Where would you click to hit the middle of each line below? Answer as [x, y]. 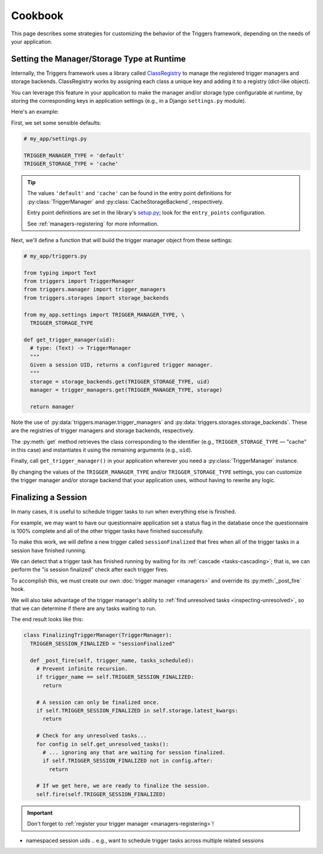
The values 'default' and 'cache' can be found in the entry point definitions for [129, 193]
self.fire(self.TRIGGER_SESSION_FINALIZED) [101, 794]
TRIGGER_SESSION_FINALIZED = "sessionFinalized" [103, 643]
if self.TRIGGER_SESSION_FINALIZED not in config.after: [128, 761]
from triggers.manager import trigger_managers [95, 289]
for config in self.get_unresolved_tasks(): [103, 744]
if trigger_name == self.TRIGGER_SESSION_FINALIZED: [115, 677]
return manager [52, 406]
